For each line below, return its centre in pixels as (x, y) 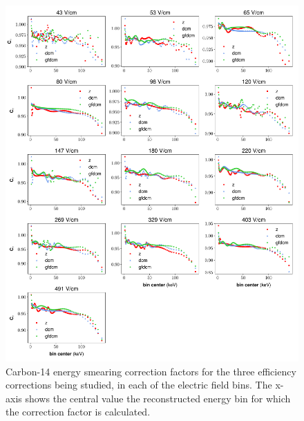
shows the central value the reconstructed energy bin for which (158, 398)
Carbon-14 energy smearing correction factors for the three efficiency (151, 371)
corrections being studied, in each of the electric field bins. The (139, 385)
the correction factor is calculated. (78, 412)
